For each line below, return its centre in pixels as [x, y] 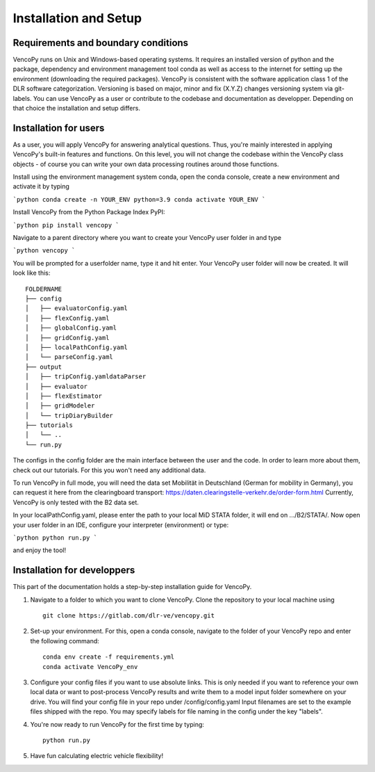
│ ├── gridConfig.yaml [67, 338]
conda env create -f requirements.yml [109, 657]
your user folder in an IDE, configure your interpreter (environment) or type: [121, 524]
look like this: [32, 273]
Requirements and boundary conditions [101, 43]
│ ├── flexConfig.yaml [67, 318]
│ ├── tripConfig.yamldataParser [86, 377]
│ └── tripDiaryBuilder [69, 415]
